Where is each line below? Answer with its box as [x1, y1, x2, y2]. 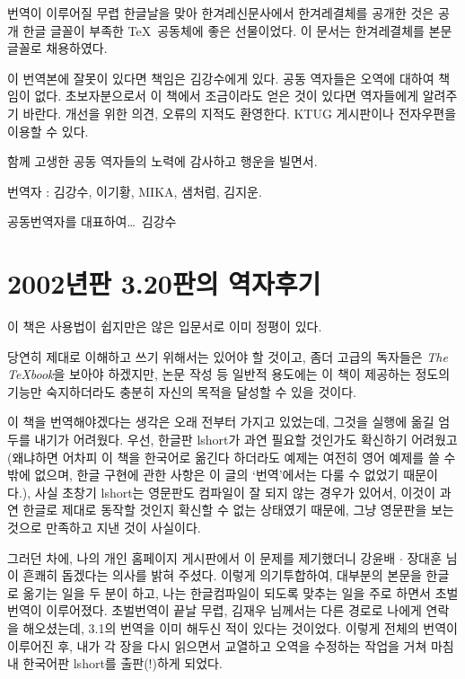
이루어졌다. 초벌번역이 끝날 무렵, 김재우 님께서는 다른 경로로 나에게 [46, 601, 422, 620]
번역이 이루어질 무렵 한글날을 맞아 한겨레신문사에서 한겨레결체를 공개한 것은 [7, 4, 434, 22]
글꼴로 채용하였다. [7, 39, 108, 57]
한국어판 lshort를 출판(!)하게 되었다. [22, 654, 223, 673]
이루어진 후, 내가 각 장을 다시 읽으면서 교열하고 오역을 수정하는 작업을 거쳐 [7, 636, 427, 655]
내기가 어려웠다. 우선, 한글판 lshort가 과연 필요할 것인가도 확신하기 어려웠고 [34, 430, 458, 449]
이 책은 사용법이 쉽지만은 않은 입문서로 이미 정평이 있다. [7, 317, 322, 336]
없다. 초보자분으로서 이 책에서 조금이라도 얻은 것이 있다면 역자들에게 [34, 86, 419, 105]
